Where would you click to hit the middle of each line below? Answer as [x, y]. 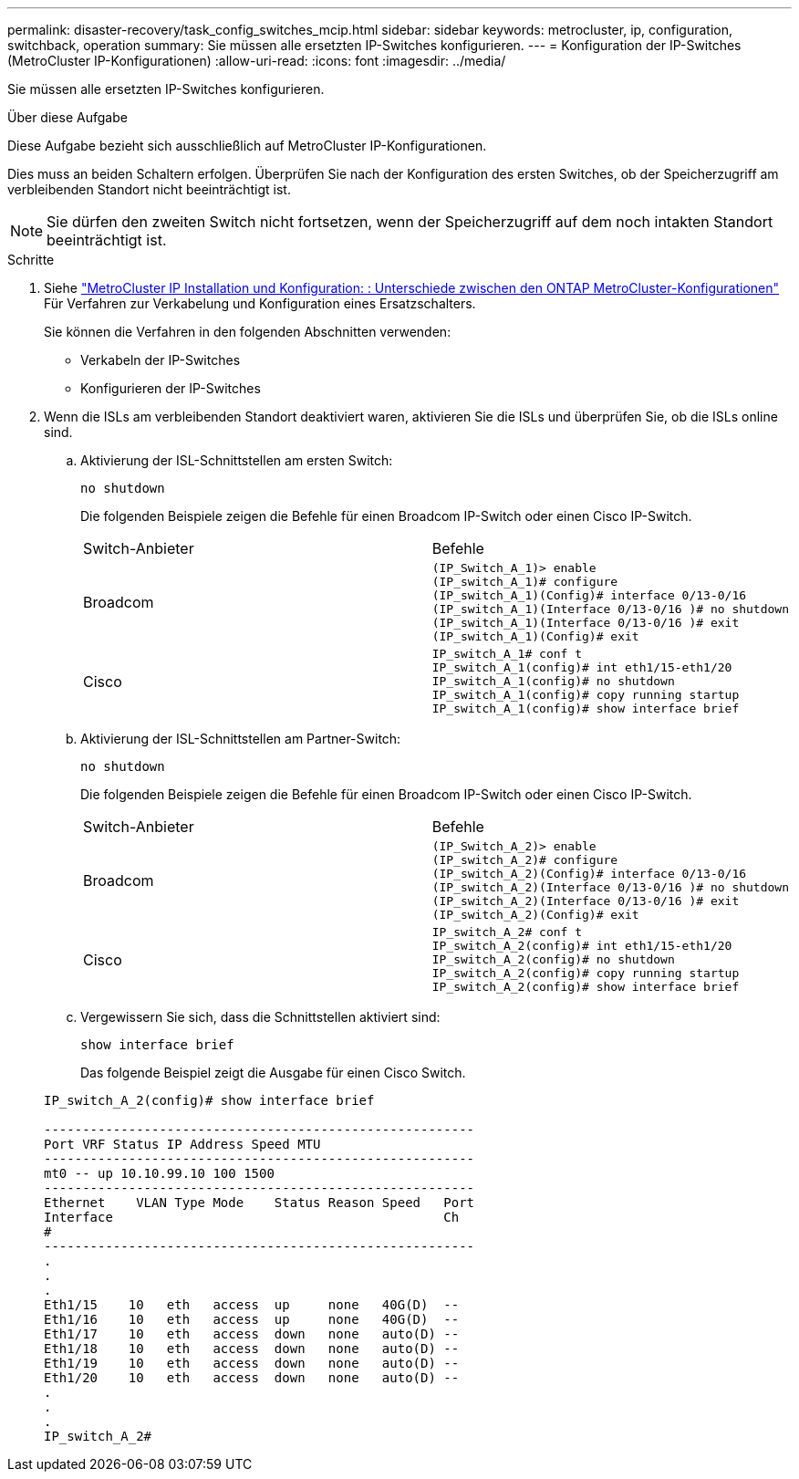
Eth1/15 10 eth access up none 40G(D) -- [252, 1305]
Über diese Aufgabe [67, 117]
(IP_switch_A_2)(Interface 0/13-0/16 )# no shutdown [610, 887]
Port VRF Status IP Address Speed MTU [182, 1144]
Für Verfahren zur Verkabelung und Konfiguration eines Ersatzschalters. [260, 303]
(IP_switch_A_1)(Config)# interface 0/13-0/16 [589, 595]
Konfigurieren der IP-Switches [171, 388]
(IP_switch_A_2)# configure [525, 860]
